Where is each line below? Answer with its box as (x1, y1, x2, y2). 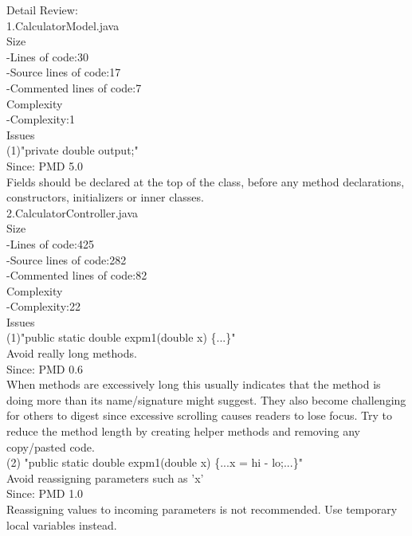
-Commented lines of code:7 (6, 79, 142, 96)
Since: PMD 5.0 (6, 157, 84, 174)
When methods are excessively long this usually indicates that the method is (6, 376, 381, 393)
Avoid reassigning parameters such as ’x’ (6, 469, 204, 486)
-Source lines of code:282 (6, 251, 127, 268)
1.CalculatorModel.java (6, 17, 120, 33)
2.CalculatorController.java (6, 204, 139, 221)
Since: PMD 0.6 (6, 360, 84, 377)
